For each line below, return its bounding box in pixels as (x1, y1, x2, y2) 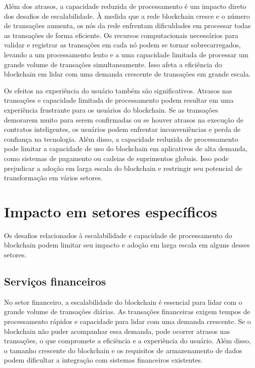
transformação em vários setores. (4, 172, 103, 183)
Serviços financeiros (4, 273, 106, 288)
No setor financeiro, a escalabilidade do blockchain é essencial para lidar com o (4, 296, 242, 307)
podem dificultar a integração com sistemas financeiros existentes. (4, 355, 203, 365)
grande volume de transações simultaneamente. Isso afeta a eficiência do (4, 59, 222, 69)
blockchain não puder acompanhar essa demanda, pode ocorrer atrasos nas (4, 326, 230, 336)
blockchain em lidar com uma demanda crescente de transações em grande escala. (4, 69, 251, 79)
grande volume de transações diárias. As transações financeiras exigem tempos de (4, 306, 251, 317)
